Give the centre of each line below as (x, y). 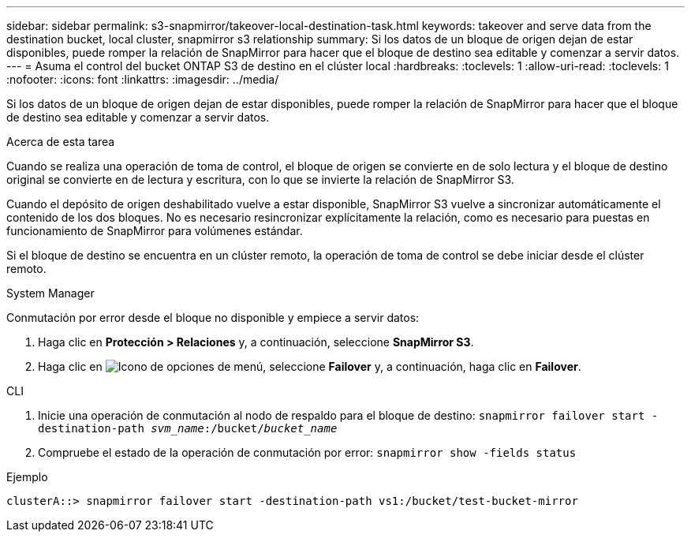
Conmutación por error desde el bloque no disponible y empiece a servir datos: (213, 318)
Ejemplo (27, 477)
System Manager (50, 293)
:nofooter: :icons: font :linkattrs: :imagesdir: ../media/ (143, 79)
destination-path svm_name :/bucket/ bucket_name (188, 428)
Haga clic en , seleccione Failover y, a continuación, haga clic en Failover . (310, 366)
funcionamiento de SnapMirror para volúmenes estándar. (155, 231)
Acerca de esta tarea (61, 142)
